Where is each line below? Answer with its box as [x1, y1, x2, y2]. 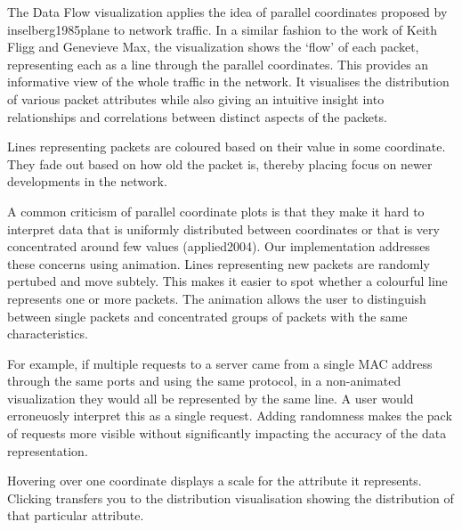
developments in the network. [7, 172, 167, 191]
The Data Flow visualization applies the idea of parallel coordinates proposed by [7, 3, 448, 20]
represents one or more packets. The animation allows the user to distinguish [7, 289, 426, 307]
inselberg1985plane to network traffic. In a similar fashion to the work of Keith [7, 20, 438, 38]
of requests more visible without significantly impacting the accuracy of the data [7, 424, 447, 443]
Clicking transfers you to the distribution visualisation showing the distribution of [7, 488, 454, 507]
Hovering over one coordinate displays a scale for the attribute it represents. [7, 471, 422, 490]
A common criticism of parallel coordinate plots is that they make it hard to [7, 201, 425, 220]
